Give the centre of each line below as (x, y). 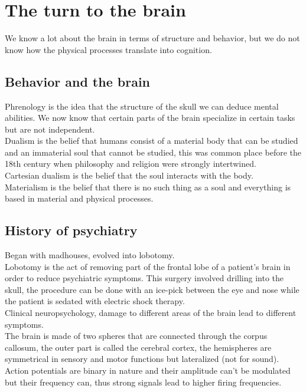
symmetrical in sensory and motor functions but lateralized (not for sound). (142, 359)
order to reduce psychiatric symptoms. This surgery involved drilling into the (144, 278)
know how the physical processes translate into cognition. (108, 49)
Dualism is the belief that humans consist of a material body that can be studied (152, 141)
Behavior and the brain (78, 81)
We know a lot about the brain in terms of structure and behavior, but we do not (152, 38)
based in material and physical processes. (79, 198)
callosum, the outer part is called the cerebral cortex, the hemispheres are (138, 347)
